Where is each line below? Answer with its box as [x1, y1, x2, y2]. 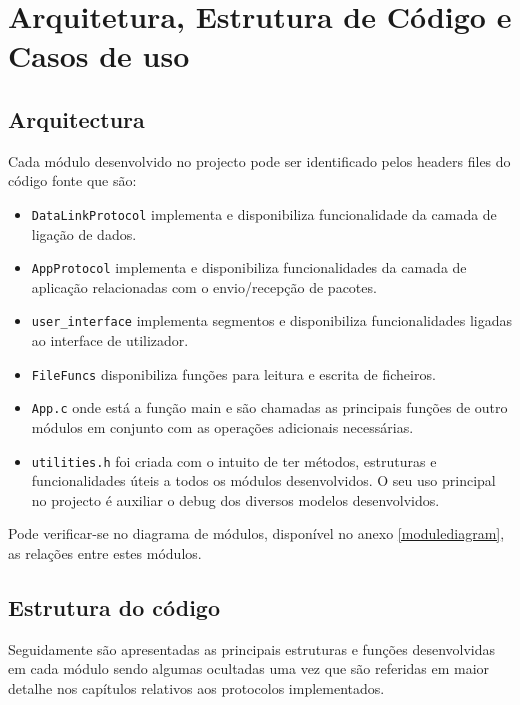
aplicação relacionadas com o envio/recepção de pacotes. [31, 276, 377, 297]
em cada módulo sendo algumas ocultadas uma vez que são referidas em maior [8, 658, 490, 679]
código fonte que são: [8, 170, 137, 191]
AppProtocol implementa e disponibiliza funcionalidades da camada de [31, 257, 467, 278]
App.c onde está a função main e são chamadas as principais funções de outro [31, 397, 508, 418]
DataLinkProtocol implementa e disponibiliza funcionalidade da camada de [31, 203, 497, 224]
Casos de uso [8, 35, 190, 76]
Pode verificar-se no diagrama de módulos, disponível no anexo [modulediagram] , [8, 523, 505, 544]
